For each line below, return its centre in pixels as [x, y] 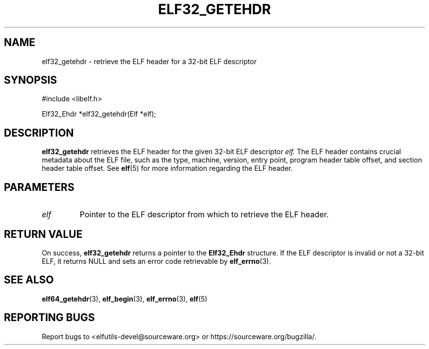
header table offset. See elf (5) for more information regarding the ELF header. [167, 168]
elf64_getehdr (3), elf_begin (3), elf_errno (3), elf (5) [125, 299]
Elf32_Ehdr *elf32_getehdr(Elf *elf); [99, 114]
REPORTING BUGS [49, 318]
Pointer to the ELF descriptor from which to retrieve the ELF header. [204, 215]
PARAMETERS [39, 187]
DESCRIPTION [39, 133]
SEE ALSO [29, 280]
